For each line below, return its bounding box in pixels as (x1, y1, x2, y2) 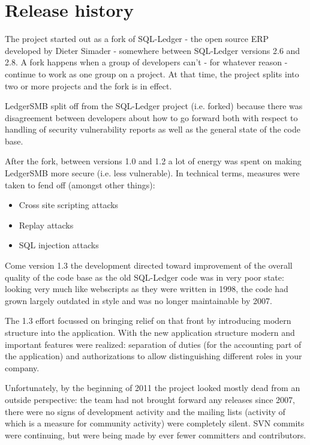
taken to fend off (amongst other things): (5, 178, 155, 191)
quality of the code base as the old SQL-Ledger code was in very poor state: (5, 270, 284, 283)
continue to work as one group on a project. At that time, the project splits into (5, 67, 299, 80)
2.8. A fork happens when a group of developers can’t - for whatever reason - (5, 56, 288, 68)
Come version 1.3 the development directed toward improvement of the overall (5, 259, 293, 272)
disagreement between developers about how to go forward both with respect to (5, 111, 298, 124)
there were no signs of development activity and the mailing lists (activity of (5, 405, 285, 417)
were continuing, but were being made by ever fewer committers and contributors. (5, 428, 306, 441)
